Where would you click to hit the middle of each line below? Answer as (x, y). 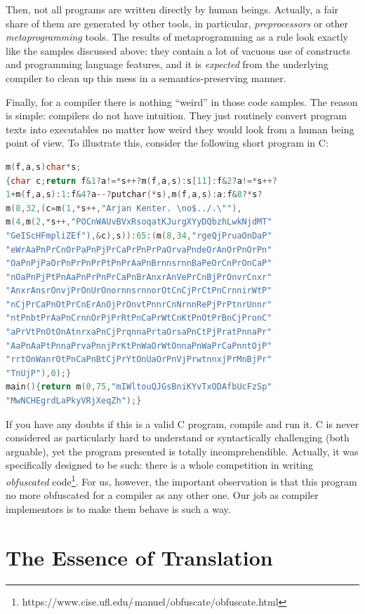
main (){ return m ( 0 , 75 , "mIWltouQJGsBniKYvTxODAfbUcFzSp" (139, 387)
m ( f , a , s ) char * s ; (44, 167)
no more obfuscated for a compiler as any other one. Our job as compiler (162, 495)
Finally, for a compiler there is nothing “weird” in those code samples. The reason (182, 101)
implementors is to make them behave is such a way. (118, 508)
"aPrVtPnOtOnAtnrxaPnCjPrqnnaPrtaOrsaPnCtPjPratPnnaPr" (139, 332)
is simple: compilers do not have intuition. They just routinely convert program (176, 115)
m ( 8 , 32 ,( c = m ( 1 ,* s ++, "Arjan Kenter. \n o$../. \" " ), (124, 208)
